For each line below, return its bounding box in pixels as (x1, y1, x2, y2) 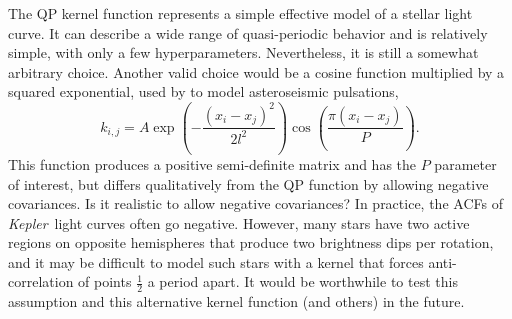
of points (78, 271, 132, 292)
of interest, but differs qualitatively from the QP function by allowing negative (8, 173, 489, 194)
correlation (8, 271, 74, 292)
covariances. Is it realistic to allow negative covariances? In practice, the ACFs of (8, 193, 503, 214)
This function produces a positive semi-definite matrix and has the (8, 153, 417, 174)
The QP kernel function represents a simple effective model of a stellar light (8, 3, 473, 23)
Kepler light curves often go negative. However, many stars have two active (8, 212, 470, 233)
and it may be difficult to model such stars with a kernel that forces (8, 251, 424, 272)
